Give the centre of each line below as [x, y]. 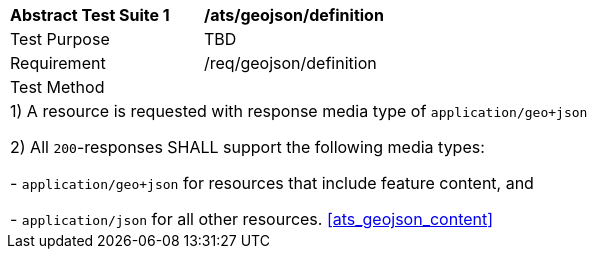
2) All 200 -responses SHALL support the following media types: [247, 147]
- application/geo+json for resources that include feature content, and [272, 183]
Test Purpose [60, 39]
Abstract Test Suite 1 [90, 15]
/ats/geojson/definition [294, 15]
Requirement [58, 63]
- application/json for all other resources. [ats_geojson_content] [252, 219]
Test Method [57, 87]
